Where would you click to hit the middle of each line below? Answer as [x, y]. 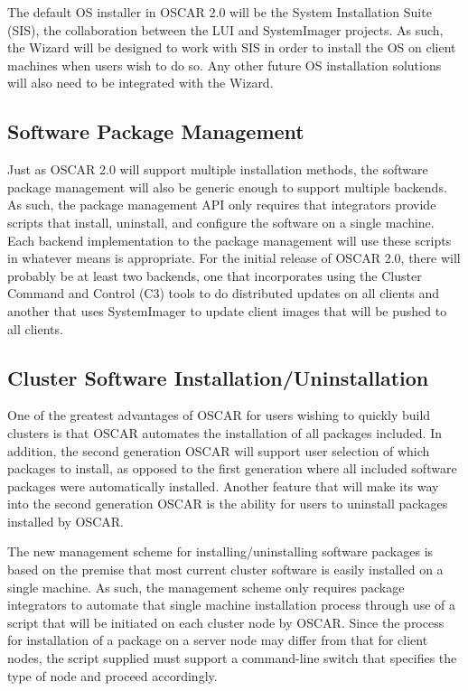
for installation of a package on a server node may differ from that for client [218, 640]
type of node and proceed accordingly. [112, 675]
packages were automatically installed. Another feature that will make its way [223, 486]
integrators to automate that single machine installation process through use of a [232, 605]
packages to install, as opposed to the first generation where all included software [232, 468]
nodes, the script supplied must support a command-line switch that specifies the [232, 658]
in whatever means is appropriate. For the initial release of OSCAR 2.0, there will [234, 258]
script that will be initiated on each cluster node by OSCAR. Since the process [226, 622]
